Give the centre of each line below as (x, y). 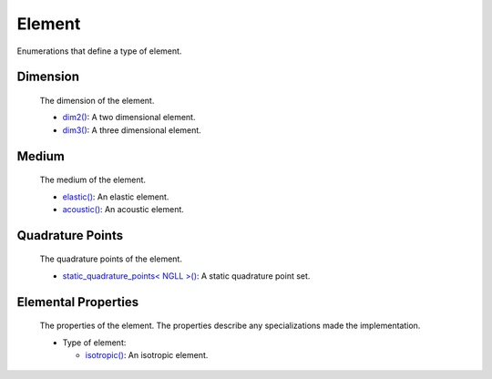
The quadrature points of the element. (111, 259)
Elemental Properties (78, 302)
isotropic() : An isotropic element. (147, 354)
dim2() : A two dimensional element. (129, 118)
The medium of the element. (92, 180)
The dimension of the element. (97, 100)
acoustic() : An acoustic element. (123, 209)
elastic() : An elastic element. (116, 197)
